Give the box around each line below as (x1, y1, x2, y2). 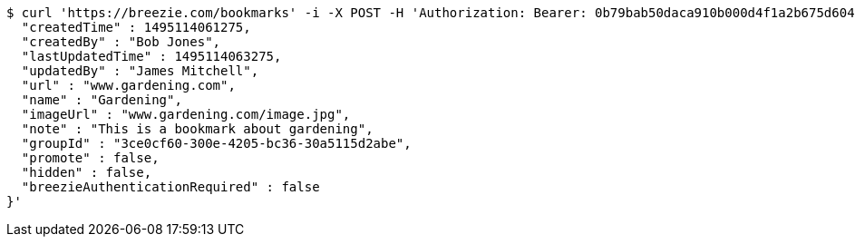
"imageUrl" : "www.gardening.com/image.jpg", (21, 107, 351, 122)
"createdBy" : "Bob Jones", (21, 34, 221, 49)
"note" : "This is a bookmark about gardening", (21, 122, 374, 136)
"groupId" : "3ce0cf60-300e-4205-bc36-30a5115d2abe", (21, 136, 412, 151)
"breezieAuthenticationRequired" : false (21, 180, 320, 194)
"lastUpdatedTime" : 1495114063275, (21, 49, 282, 63)
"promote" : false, (21, 151, 160, 165)
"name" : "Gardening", (21, 93, 182, 107)
